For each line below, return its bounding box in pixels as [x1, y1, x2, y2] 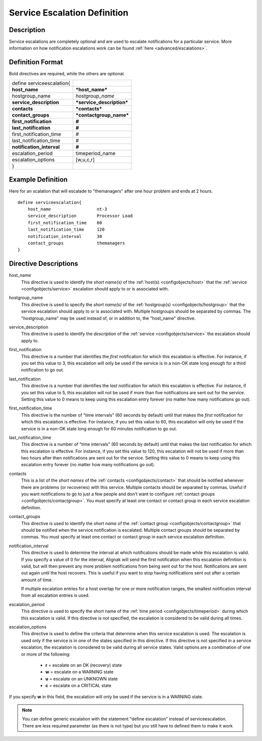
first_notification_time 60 [27, 220, 102, 225]
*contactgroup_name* [75, 112, 129, 118]
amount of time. [21, 577, 53, 583]
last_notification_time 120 [27, 227, 105, 233]
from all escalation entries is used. [21, 592, 90, 598]
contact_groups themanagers [27, 240, 126, 246]
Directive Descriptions [9, 260, 79, 268]
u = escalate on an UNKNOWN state [45, 675, 118, 682]
